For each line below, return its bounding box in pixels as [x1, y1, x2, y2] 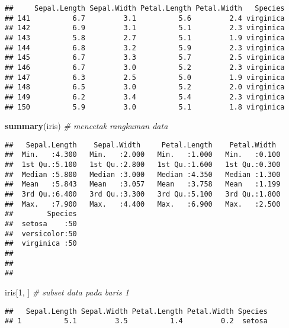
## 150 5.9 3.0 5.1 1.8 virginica [5, 102, 285, 111]
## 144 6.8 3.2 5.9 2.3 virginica [5, 43, 285, 52]
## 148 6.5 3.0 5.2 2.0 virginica [5, 83, 285, 92]
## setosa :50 [5, 220, 77, 229]
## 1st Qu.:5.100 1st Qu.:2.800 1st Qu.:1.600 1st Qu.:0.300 [5, 160, 281, 169]
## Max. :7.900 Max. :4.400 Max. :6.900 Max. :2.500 [5, 200, 281, 208]
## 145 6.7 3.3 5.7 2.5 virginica [5, 53, 285, 62]
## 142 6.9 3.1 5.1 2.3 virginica [5, 24, 285, 33]
